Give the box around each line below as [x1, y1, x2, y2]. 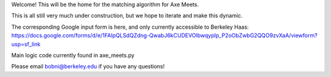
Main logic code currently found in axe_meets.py [11, 51, 135, 59]
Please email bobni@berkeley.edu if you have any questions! [11, 63, 165, 70]
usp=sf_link [11, 40, 41, 48]
